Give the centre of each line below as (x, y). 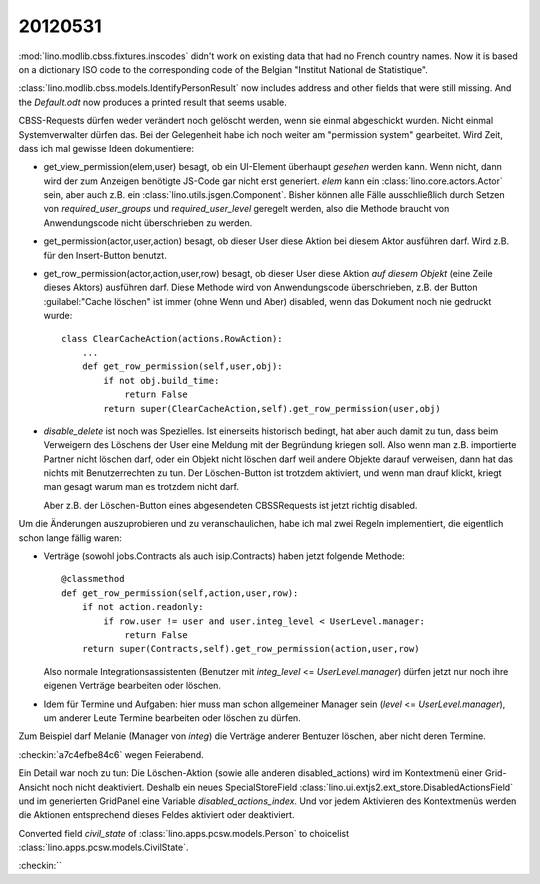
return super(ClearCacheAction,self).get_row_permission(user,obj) (272, 408)
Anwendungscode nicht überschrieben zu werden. (148, 222)
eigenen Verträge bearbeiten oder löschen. (132, 686)
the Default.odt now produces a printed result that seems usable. (152, 102)
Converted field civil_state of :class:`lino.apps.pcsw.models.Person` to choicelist (184, 833)
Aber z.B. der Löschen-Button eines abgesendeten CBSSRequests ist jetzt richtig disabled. (230, 505)
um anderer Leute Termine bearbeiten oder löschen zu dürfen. (172, 717)
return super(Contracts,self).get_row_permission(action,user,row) (250, 649)
